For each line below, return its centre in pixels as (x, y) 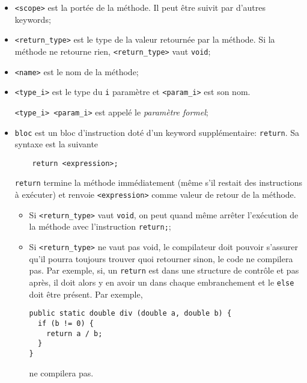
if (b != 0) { (65, 323)
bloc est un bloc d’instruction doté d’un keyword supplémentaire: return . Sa (157, 132)
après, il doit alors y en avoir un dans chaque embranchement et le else (162, 282)
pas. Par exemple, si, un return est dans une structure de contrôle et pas (164, 270)
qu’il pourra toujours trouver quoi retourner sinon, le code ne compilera (161, 258)
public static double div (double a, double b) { (130, 314)
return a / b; (74, 333)
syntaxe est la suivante (56, 144)
